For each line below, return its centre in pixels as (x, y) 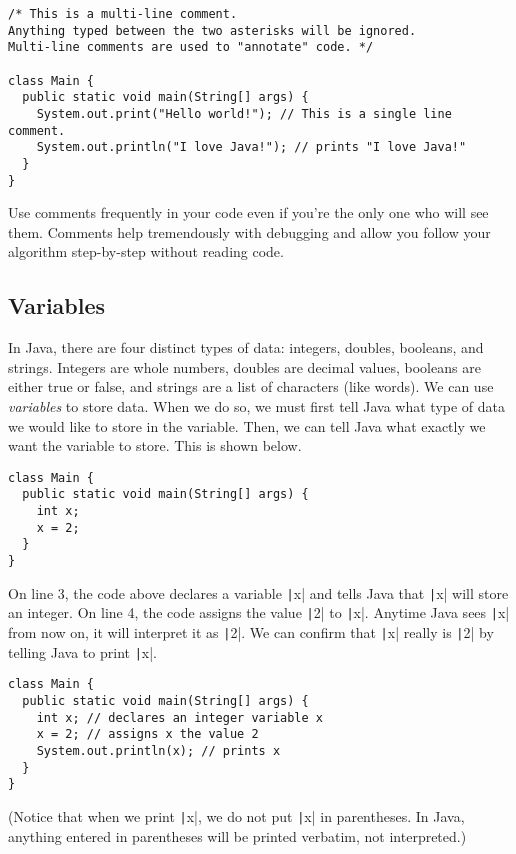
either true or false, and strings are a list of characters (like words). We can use (251, 386)
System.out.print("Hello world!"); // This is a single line (244, 113)
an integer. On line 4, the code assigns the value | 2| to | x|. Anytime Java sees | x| (259, 612)
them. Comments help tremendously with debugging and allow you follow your (249, 231)
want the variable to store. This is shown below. (155, 445)
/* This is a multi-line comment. (123, 14)
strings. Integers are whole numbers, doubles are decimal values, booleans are (244, 366)
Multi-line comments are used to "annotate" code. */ (191, 47)
